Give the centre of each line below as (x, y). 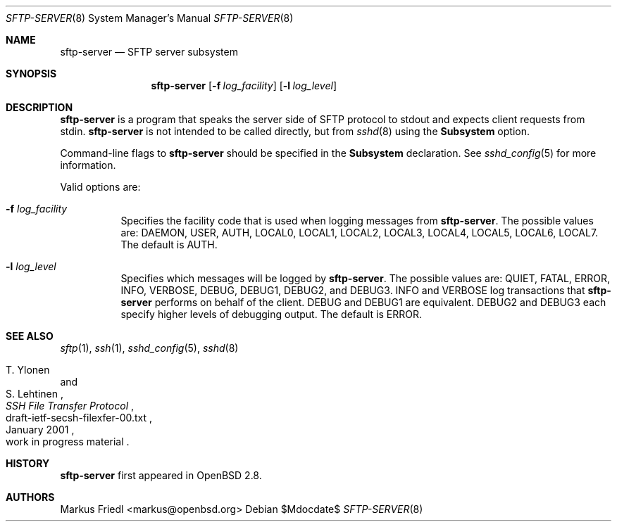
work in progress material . (68, 442)
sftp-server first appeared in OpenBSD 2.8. (161, 475)
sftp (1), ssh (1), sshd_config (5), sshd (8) (149, 348)
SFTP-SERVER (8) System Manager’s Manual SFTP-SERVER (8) (150, 18)
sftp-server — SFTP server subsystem (149, 52)
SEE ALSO (30, 336)
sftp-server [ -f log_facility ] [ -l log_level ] (244, 85)
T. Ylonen (28, 370)
